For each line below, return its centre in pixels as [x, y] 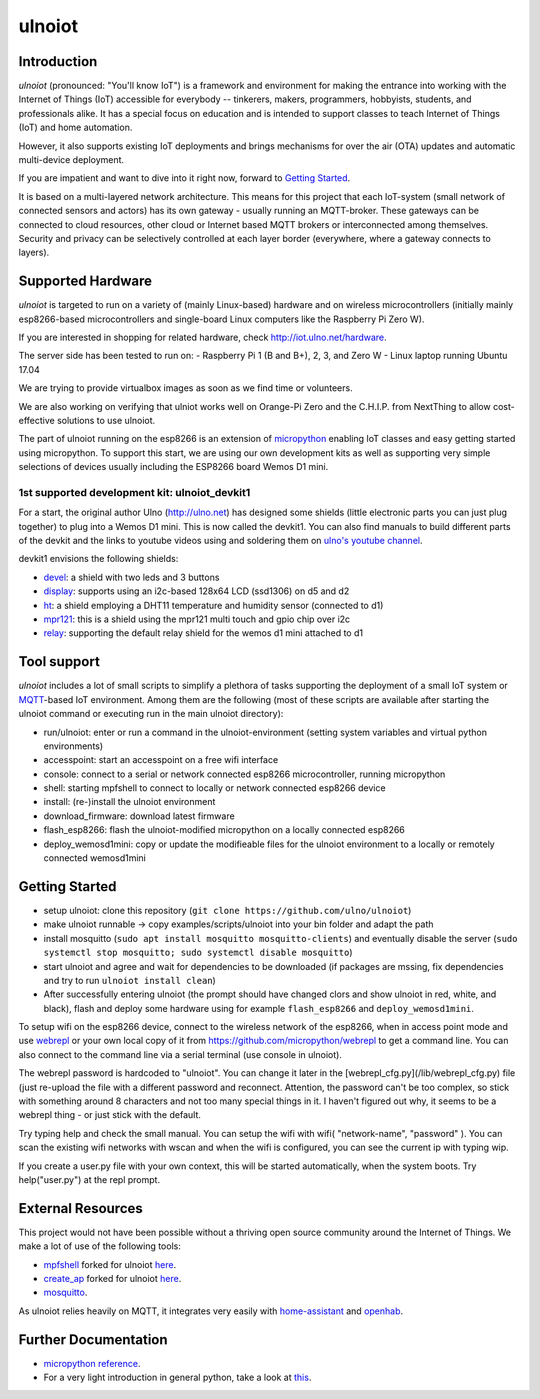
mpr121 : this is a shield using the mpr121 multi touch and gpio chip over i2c [197, 619]
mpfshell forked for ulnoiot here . [110, 1264]
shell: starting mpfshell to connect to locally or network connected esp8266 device [214, 788]
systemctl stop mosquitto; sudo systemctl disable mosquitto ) [198, 952]
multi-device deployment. [71, 160]
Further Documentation [93, 1339]
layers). [34, 252]
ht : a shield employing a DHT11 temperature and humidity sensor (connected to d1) [213, 605]
